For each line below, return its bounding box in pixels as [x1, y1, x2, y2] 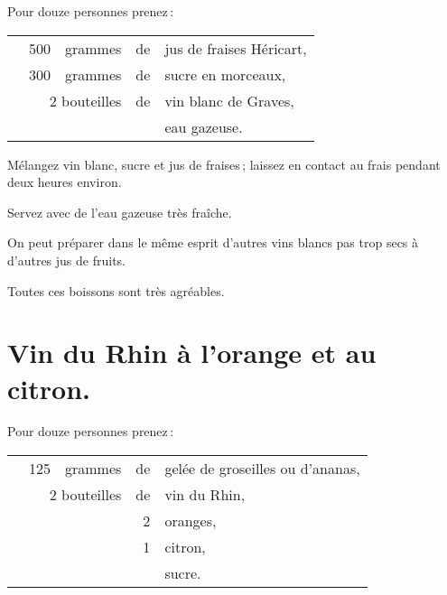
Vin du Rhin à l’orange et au [7, 334, 377, 371]
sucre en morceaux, [164, 63, 286, 85]
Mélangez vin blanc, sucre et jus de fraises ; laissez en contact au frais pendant [7, 154, 441, 173]
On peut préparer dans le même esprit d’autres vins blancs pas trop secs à [7, 233, 419, 252]
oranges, [164, 510, 217, 532]
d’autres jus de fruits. [7, 250, 126, 269]
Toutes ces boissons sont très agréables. [7, 281, 225, 300]
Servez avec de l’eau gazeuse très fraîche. [7, 202, 232, 221]
